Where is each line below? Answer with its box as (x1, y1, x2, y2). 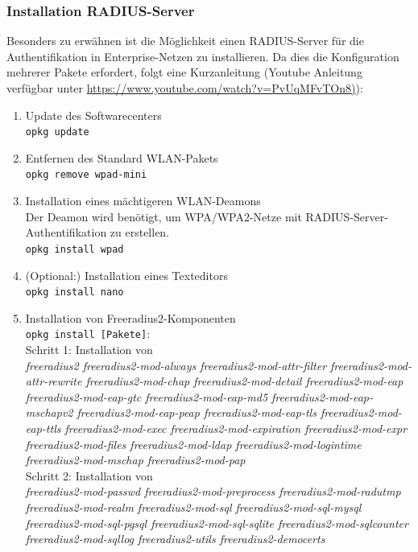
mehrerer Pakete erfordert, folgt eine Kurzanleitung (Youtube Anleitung (6, 64, 362, 80)
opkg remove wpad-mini (25, 169, 147, 181)
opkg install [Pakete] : (25, 325, 151, 342)
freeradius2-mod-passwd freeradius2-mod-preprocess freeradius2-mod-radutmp (25, 483, 401, 500)
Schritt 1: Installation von (25, 341, 153, 358)
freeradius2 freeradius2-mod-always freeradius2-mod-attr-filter (25, 356, 327, 373)
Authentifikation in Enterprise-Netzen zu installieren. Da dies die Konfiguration (6, 47, 399, 64)
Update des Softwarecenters (25, 106, 162, 123)
